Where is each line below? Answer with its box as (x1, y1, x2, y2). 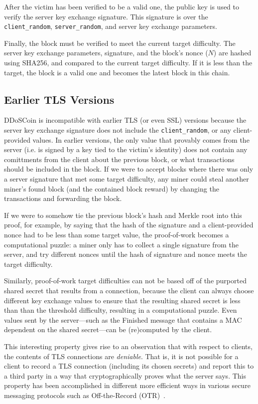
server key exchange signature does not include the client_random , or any (4, 125, 231, 135)
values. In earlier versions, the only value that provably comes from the (32, 134, 250, 145)
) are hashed (213, 47, 252, 58)
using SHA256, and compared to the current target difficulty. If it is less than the (4, 57, 253, 68)
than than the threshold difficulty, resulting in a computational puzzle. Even (4, 305, 237, 315)
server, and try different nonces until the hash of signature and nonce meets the (4, 249, 247, 259)
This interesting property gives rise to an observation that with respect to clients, (4, 341, 253, 351)
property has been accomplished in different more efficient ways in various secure (4, 380, 251, 391)
